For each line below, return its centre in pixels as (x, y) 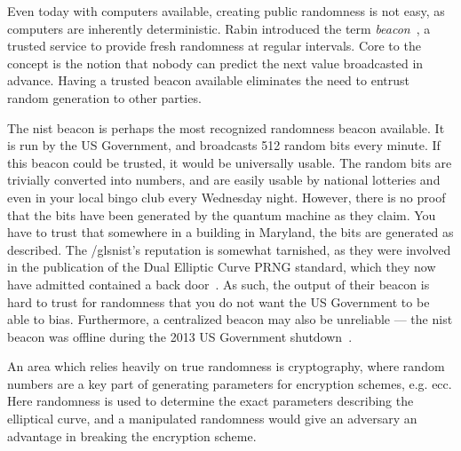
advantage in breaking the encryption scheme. (132, 435)
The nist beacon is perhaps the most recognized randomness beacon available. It (226, 127)
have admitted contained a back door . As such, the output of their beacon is (219, 284)
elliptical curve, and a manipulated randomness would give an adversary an (212, 419)
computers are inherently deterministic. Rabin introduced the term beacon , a (219, 28)
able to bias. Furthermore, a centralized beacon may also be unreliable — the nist (230, 319)
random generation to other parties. (104, 97)
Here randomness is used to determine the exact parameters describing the (211, 401)
